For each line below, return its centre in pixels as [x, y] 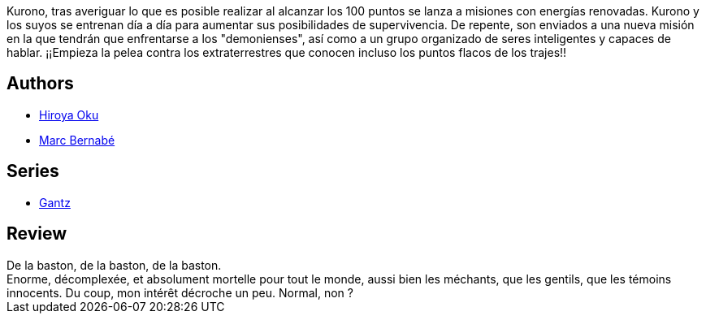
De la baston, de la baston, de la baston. [114, 265]
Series [33, 171]
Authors [40, 84]
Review [37, 234]
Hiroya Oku [69, 115]
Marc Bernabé [77, 140]
